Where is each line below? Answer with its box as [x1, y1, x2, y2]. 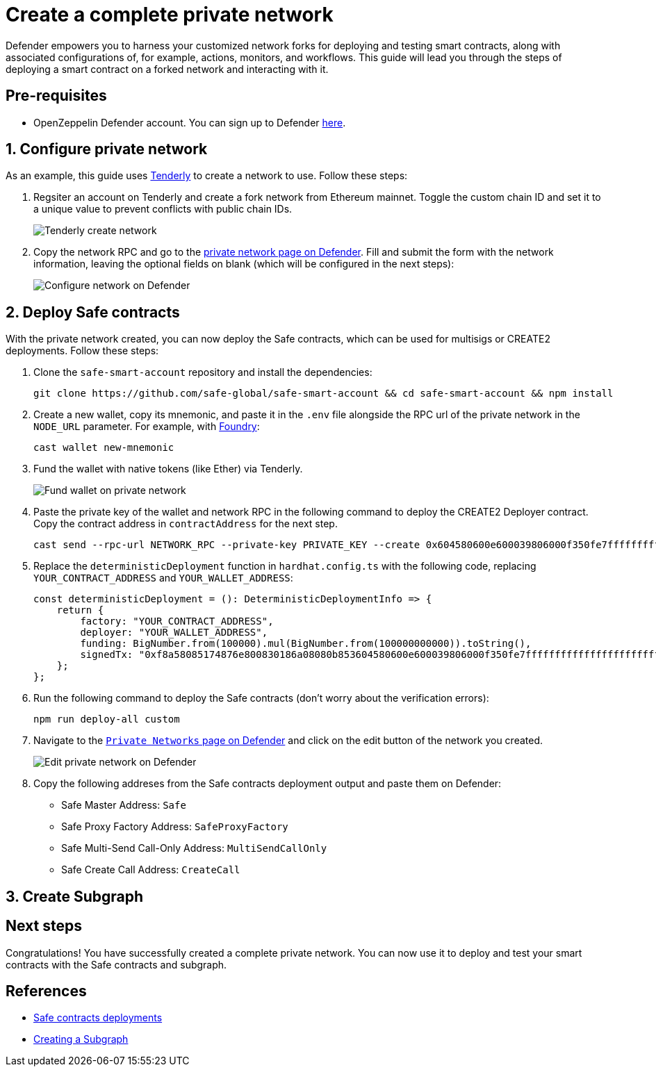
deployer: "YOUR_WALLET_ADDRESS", [80, 627, 268, 638]
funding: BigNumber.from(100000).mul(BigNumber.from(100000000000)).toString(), [80, 638, 532, 650]
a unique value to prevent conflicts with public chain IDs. [33, 203, 293, 215]
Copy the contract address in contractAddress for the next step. [33, 518, 338, 530]
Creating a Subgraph [33, 1033, 129, 1046]
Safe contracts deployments [33, 1012, 163, 1024]
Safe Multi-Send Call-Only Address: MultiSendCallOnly [61, 842, 327, 855]
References [6, 982, 87, 1000]
